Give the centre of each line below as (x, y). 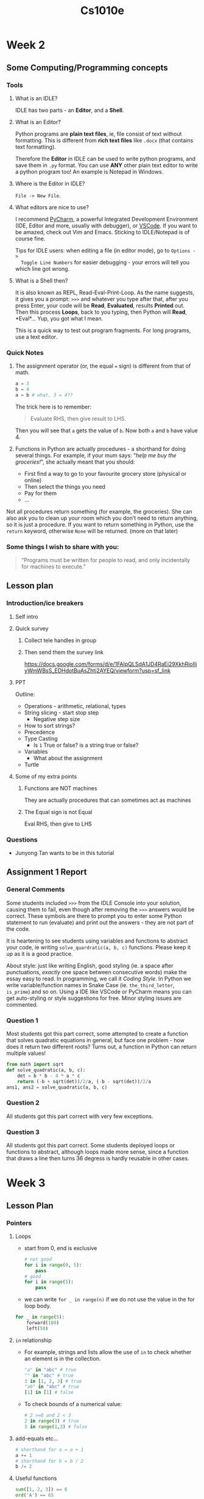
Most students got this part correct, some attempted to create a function (97, 1034)
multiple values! (26, 1053)
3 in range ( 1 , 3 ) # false (56, 1427)
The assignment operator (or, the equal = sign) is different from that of (103, 366)
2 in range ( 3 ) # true (51, 1421)
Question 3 (23, 1132)
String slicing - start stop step (62, 712)
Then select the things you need (65, 486)
